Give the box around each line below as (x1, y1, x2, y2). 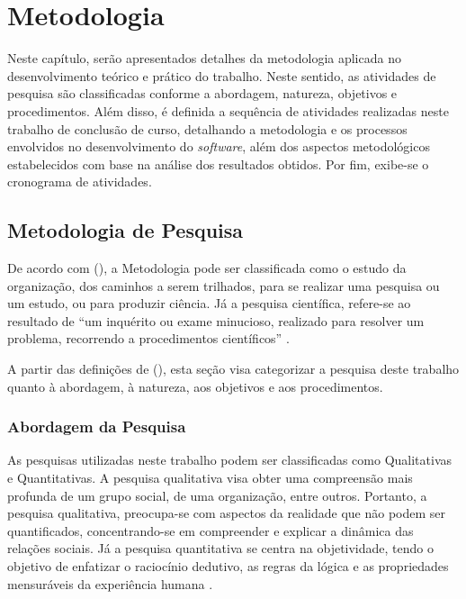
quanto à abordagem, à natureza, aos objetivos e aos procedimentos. (7, 377, 383, 395)
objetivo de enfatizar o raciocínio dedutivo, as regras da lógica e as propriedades (7, 557, 449, 576)
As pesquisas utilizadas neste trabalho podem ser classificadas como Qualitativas (7, 450, 453, 469)
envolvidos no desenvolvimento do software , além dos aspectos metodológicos (7, 137, 430, 156)
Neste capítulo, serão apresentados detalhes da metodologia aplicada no (7, 49, 401, 68)
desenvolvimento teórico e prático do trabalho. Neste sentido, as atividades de (7, 66, 436, 85)
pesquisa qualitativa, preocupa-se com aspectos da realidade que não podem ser (7, 504, 446, 522)
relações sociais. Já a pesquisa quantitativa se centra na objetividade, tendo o (7, 539, 434, 558)
